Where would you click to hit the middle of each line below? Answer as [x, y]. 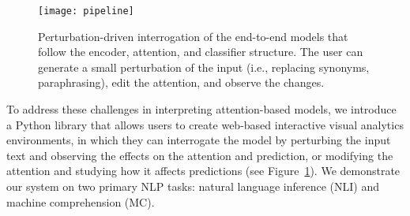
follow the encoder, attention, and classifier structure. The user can [201, 52]
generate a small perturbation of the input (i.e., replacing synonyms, [204, 67]
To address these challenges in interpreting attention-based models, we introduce [201, 109]
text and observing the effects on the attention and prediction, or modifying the [200, 155]
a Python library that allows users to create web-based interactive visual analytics [205, 124]
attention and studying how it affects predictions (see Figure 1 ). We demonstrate [203, 171]
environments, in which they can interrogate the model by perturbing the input [199, 140]
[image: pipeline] [86, 11]
